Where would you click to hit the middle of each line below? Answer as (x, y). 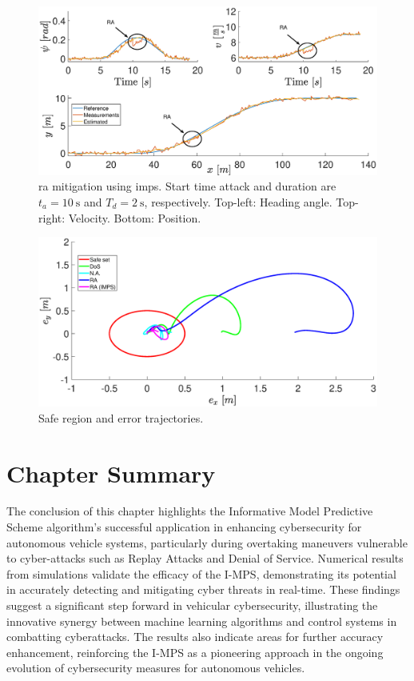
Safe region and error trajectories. (121, 417)
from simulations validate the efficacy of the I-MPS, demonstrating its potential (201, 573)
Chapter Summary (111, 473)
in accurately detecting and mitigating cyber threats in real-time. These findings (203, 589)
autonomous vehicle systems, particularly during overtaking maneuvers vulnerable (207, 542)
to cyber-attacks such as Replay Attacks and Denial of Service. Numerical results (205, 558)
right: (52, 217)
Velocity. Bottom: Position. (135, 217)
